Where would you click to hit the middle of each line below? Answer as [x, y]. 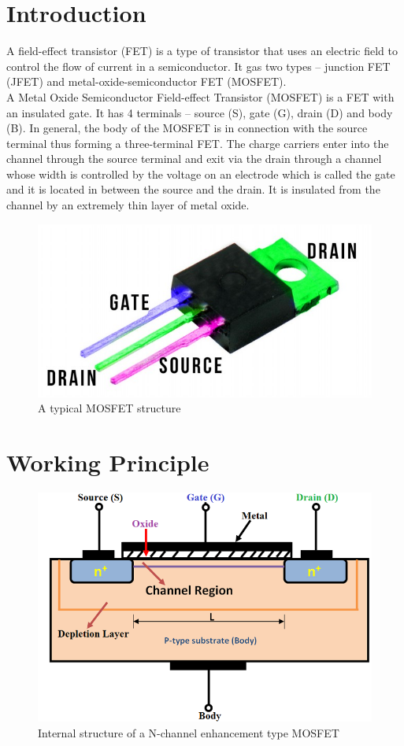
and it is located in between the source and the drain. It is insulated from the [193, 189]
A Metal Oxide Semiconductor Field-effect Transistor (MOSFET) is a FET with [200, 96]
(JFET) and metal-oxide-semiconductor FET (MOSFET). [146, 81]
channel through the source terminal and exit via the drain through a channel [194, 159]
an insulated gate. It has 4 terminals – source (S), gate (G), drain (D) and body [200, 112]
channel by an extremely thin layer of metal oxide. [128, 205]
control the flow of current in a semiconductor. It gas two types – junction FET [198, 66]
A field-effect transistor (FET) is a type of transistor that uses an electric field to [202, 51]
